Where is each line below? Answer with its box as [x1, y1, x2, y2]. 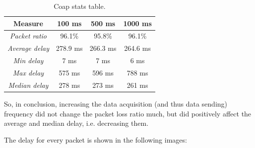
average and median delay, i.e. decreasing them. [4, 118, 149, 128]
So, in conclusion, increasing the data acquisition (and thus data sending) [4, 98, 228, 109]
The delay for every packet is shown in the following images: [4, 134, 187, 145]
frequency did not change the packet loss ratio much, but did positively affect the [4, 108, 252, 118]
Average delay [7, 43, 49, 53]
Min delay [13, 55, 44, 66]
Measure [13, 18, 43, 28]
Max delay [12, 67, 44, 77]
